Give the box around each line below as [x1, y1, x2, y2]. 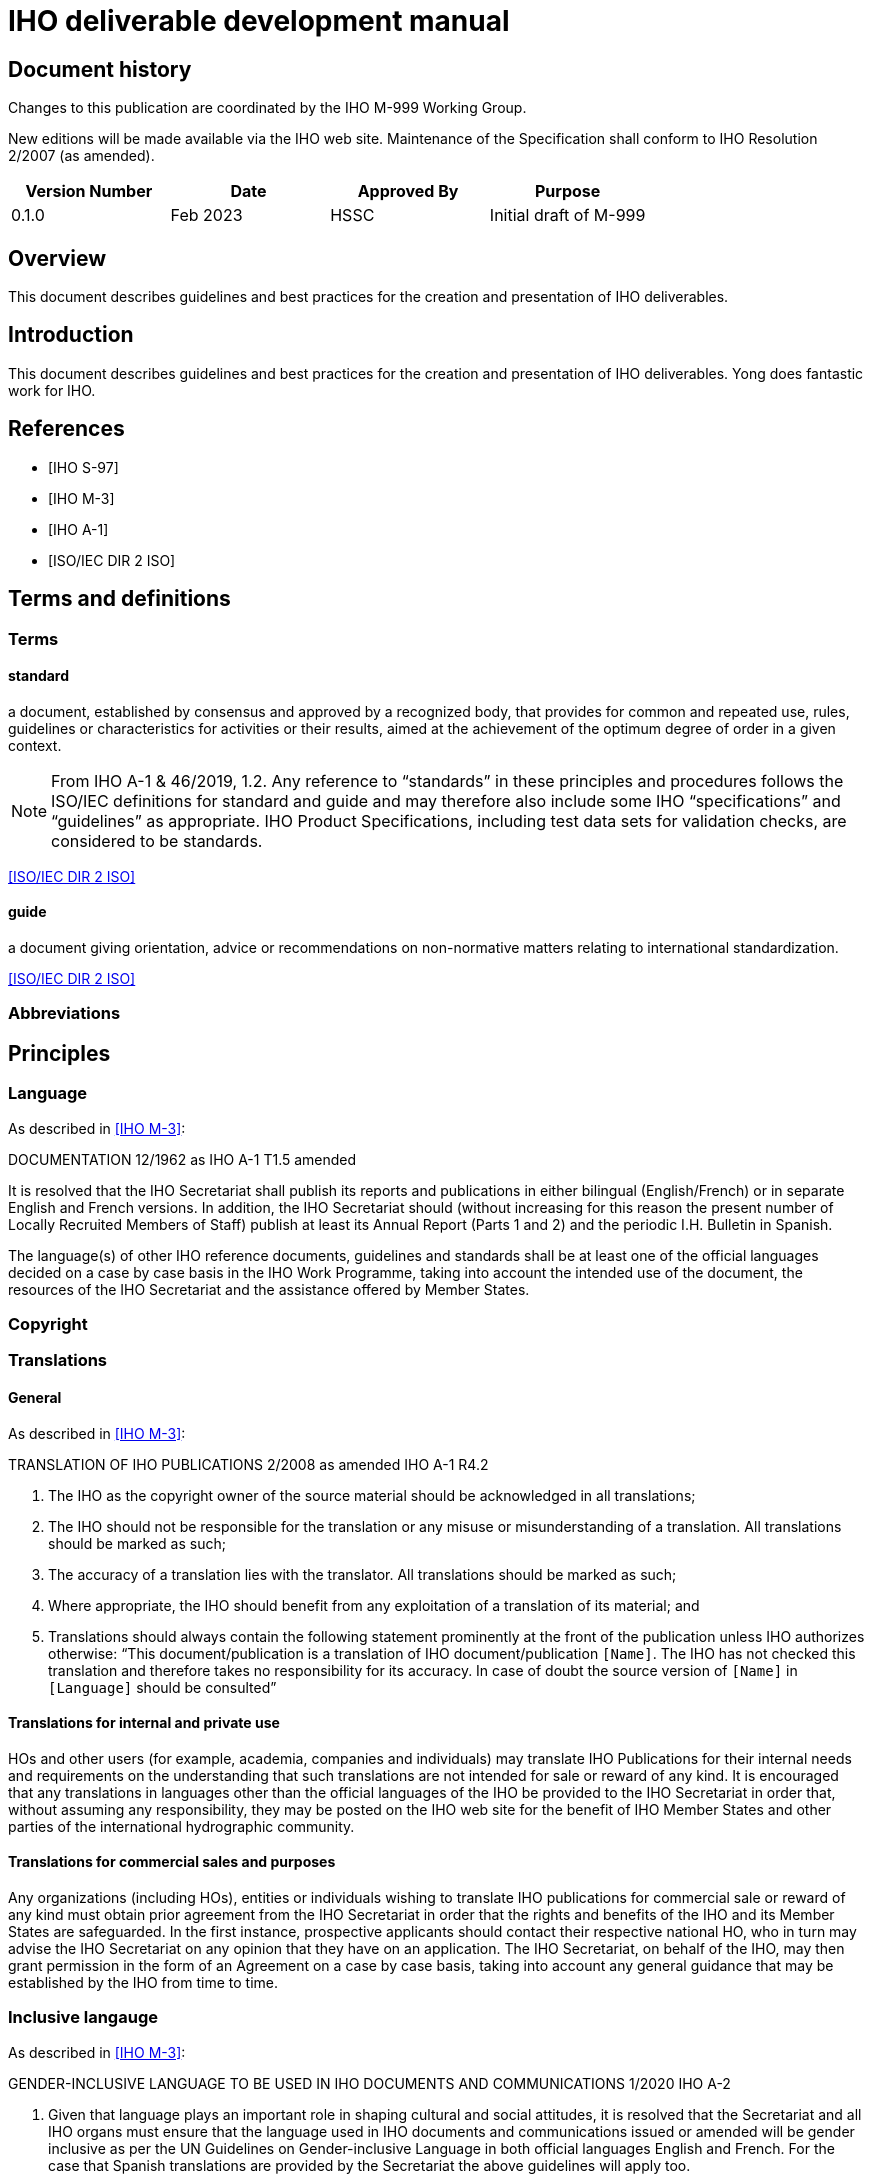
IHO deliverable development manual [8, 4, 510, 38]
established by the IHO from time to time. [8, 1973, 278, 1991]
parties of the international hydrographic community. [8, 1817, 355, 1835]
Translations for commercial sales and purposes [8, 1853, 336, 1871]
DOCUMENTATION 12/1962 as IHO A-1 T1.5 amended [8, 1150, 357, 1168]
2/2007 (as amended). [8, 147, 155, 165]
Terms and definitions [8, 586, 231, 612]
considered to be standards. [51, 830, 263, 851]
